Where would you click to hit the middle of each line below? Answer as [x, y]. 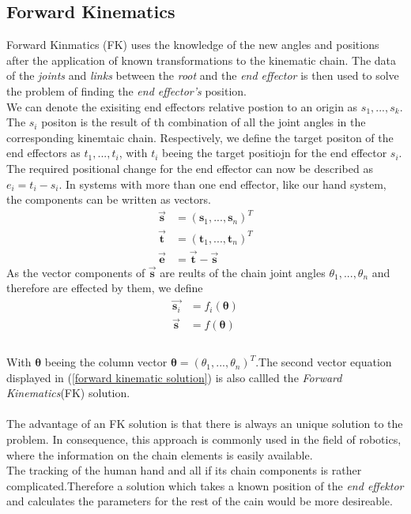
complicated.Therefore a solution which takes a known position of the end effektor [205, 485]
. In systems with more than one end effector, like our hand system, [222, 184]
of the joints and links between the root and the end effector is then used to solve [203, 75]
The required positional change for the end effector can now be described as [190, 168]
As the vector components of [76, 272]
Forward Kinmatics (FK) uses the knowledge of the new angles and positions [193, 45]
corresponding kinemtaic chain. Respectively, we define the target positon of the [200, 137]
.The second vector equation [324, 362]
